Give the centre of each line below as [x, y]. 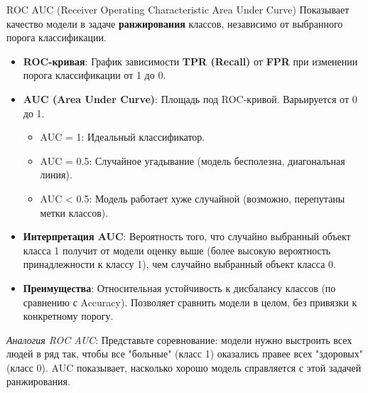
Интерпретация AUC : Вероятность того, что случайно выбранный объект [187, 236]
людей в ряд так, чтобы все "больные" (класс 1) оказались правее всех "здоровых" [185, 354]
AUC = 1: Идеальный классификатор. [123, 137]
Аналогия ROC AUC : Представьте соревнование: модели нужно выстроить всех [179, 339]
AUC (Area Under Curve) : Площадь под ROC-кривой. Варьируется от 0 [190, 98]
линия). [56, 174]
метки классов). [74, 212]
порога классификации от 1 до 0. [94, 75]
